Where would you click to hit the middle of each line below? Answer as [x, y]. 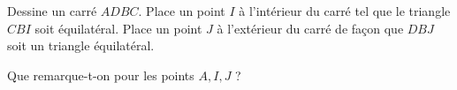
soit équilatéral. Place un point [118, 28]
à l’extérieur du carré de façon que [310, 28]
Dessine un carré [52, 11]
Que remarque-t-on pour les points [101, 75]
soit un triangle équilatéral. [81, 45]
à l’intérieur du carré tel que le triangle [345, 11]
